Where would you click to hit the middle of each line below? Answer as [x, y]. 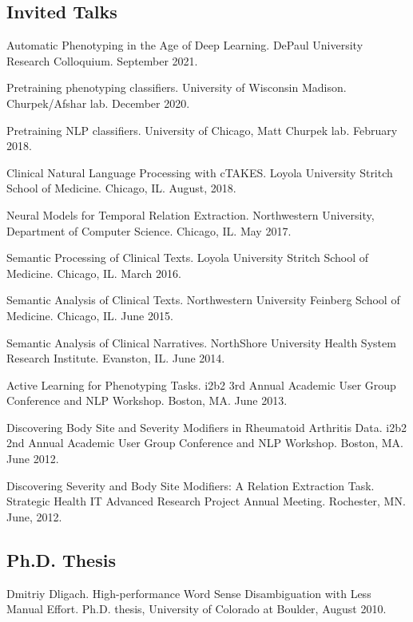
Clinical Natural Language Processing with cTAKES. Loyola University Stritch [200, 172]
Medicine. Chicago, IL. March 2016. [94, 273]
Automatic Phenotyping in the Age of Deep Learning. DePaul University [185, 45]
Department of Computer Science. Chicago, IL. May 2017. [149, 230]
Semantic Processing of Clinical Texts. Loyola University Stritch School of [188, 258]
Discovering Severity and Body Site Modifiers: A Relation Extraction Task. [191, 485]
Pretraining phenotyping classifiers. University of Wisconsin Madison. [177, 87]
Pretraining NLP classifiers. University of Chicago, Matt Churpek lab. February [202, 130]
